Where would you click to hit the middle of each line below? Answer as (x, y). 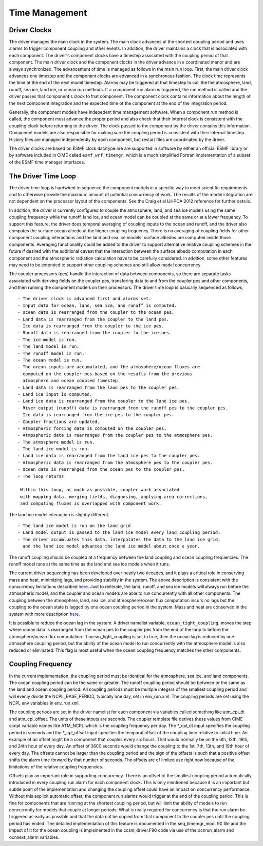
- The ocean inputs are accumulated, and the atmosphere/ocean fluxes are (109, 367)
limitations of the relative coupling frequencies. (56, 766)
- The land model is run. (49, 347)
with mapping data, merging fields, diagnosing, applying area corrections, (114, 497)
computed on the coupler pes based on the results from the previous (107, 374)
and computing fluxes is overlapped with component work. (91, 504)
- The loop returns (41, 476)
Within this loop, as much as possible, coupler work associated (100, 490)
